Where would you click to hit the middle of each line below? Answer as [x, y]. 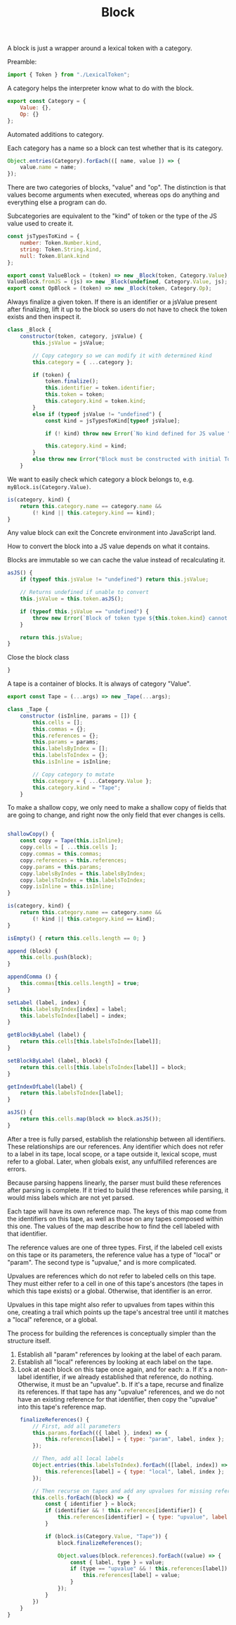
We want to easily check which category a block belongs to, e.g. [101, 479]
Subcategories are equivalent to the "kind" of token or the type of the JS [112, 216]
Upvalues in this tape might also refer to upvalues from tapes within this [111, 1304]
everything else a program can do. [57, 202]
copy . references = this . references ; [74, 860]
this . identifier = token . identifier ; [100, 388]
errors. [17, 1169]
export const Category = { [47, 101]
